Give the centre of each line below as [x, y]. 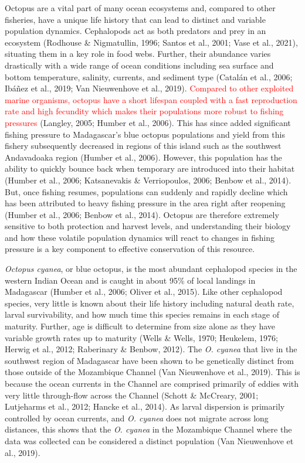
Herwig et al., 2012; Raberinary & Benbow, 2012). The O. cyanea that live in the [151, 349]
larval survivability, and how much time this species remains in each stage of [142, 314]
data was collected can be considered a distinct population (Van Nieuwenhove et [149, 440]
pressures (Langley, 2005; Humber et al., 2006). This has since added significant [148, 122]
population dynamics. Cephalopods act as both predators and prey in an [135, 31]
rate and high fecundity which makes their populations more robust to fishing [144, 111]
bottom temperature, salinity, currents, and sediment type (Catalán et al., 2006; [149, 76]
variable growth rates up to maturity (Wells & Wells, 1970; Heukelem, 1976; [141, 337]
